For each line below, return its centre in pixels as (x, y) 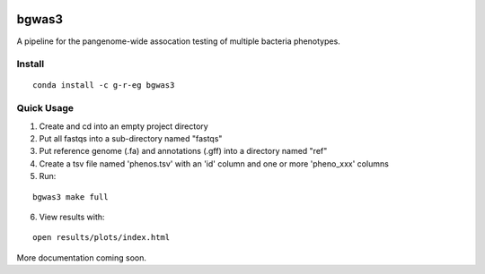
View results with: (72, 217)
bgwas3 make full (71, 197)
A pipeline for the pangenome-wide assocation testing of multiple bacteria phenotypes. (178, 41)
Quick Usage (45, 108)
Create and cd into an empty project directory (123, 126)
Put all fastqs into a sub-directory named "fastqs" (131, 138)
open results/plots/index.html (101, 238)
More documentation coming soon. (82, 257)
